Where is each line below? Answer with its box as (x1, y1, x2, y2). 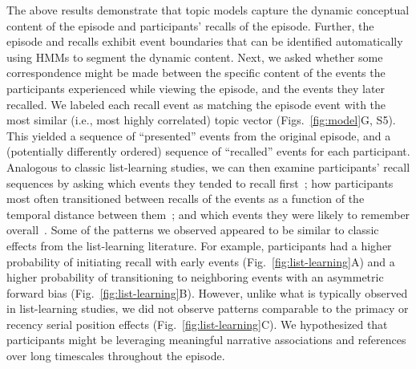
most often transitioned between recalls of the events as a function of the (6, 190, 365, 207)
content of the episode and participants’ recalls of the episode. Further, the (6, 17, 374, 34)
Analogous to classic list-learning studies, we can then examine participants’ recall (6, 158, 410, 175)
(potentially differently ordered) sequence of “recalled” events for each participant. (6, 143, 410, 160)
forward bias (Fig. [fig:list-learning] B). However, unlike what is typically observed (6, 284, 408, 301)
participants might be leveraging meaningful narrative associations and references (6, 331, 406, 348)
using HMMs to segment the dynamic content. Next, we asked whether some (6, 48, 383, 65)
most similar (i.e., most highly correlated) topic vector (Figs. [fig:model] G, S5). (6, 112, 396, 128)
